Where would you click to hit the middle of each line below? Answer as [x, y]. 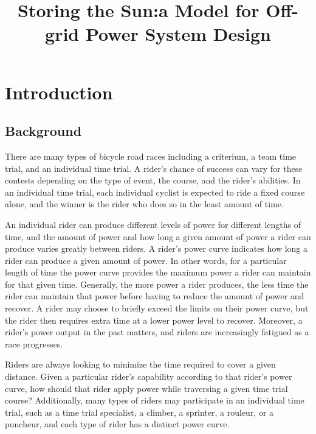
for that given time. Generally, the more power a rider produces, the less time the [157, 284]
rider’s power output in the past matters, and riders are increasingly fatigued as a [157, 332]
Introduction [59, 92]
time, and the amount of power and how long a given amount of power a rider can [158, 236]
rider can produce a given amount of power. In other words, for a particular [146, 260]
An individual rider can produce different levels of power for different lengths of [153, 224]
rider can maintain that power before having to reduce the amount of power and [155, 296]
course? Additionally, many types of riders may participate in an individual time [155, 400]
